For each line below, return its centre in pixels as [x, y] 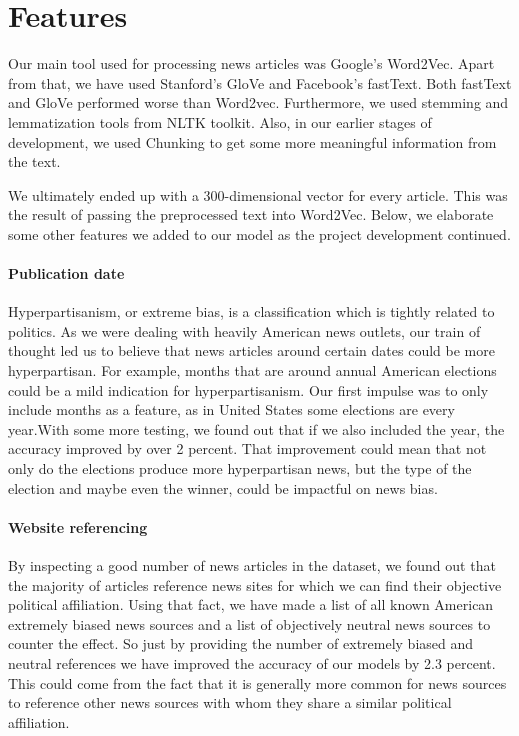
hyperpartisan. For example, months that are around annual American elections [252, 370]
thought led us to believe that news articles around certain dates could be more [251, 350]
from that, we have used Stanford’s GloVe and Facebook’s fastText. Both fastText [260, 82]
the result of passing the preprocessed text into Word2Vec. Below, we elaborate [251, 214]
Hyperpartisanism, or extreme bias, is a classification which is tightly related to [251, 311]
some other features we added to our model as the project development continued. [259, 233]
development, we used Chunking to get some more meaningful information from [252, 141]
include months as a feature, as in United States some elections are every [231, 409]
